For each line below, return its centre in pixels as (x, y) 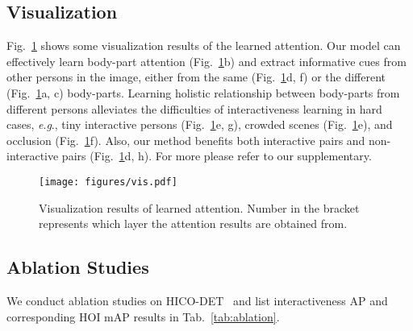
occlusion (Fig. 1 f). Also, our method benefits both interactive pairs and (186, 140)
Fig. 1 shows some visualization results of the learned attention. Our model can (204, 46)
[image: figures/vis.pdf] (108, 182)
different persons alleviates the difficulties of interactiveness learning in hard (194, 108)
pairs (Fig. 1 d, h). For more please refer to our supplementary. (217, 156)
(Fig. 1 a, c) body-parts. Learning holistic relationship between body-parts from (203, 92)
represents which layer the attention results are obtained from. (193, 223)
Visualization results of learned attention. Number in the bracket (199, 207)
